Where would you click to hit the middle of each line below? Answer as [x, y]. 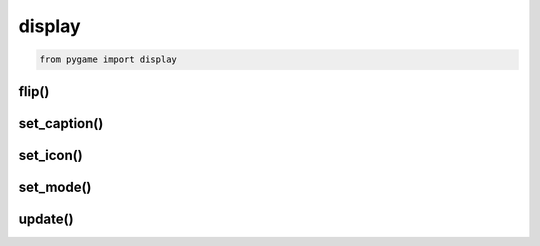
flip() [34, 91]
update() [46, 218]
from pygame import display [108, 59]
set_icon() [51, 155]
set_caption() [61, 123]
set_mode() [55, 186]
